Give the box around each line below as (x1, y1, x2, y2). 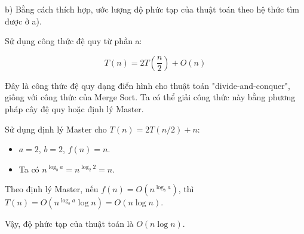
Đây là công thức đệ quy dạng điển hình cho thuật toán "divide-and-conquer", (5, 79, 290, 91)
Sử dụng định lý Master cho (5, 122, 107, 135)
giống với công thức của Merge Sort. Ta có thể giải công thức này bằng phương (5, 91, 296, 103)
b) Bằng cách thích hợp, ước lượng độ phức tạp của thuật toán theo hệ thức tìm (5, 3, 299, 15)
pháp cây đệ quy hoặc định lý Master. (5, 102, 144, 115)
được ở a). (5, 14, 42, 27)
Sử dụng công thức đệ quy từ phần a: (5, 35, 142, 47)
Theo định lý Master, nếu (5, 183, 99, 195)
